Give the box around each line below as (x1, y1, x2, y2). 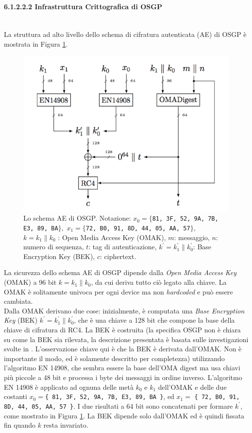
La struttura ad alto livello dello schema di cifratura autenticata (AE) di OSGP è (4, 29, 247, 39)
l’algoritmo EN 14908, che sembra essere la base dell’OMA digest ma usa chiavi (4, 363, 240, 373)
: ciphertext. (100, 251, 136, 261)
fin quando (4, 420, 35, 430)
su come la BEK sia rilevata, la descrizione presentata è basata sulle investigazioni (4, 334, 249, 344)
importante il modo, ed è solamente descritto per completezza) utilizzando (4, 353, 225, 363)
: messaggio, (174, 232, 210, 242)
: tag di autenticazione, (88, 242, 157, 252)
